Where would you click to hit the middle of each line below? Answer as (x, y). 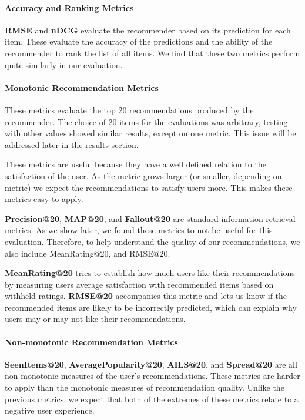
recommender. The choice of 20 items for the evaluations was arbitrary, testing (146, 121)
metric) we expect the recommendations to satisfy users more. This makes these (149, 187)
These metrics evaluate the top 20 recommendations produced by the (129, 110)
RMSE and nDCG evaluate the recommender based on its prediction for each (148, 30)
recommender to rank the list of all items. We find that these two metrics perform (152, 53)
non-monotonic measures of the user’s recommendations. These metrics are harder (152, 376)
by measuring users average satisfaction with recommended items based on (139, 284)
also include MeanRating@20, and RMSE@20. (88, 253)
